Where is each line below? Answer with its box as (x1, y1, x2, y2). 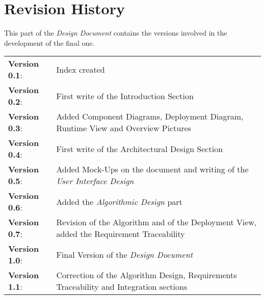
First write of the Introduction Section (56, 89, 194, 102)
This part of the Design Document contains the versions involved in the (4, 27, 227, 38)
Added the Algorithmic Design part (56, 195, 182, 207)
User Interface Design (56, 175, 134, 187)
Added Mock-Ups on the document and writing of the (56, 163, 249, 175)
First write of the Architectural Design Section (56, 142, 223, 155)
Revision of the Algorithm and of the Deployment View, (56, 216, 257, 228)
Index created (56, 63, 105, 75)
